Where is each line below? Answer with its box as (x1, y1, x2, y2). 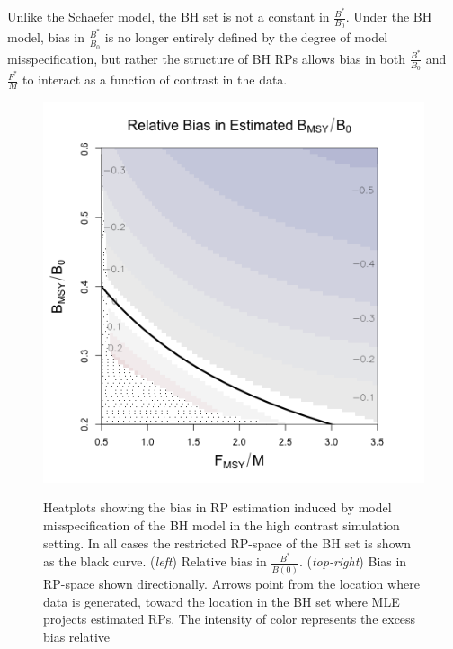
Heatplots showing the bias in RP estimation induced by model (43, 498, 392, 517)
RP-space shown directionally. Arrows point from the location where (43, 574, 420, 593)
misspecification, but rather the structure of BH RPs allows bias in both (7, 49, 405, 67)
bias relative (43, 627, 111, 646)
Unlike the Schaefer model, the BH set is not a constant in (7, 7, 330, 26)
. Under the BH (345, 7, 432, 26)
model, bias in (7, 28, 85, 47)
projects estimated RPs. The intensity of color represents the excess (43, 609, 416, 628)
